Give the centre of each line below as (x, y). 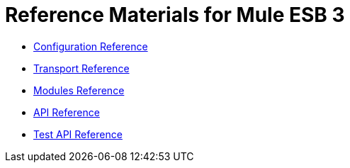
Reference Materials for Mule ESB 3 (175, 15)
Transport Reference (81, 68)
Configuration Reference (91, 46)
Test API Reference (78, 134)
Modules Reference (79, 90)
